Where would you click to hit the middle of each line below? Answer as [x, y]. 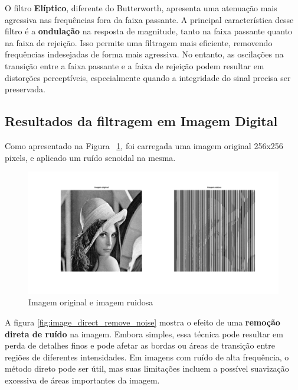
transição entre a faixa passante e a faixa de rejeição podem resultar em [135, 65]
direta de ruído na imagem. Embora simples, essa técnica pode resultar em [144, 333]
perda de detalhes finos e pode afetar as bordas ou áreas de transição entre [140, 345]
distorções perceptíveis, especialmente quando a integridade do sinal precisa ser [148, 77]
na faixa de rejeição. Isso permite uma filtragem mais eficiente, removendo [139, 42]
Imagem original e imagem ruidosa [91, 302]
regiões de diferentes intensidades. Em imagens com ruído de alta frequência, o [147, 357]
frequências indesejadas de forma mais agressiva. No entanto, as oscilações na [144, 54]
